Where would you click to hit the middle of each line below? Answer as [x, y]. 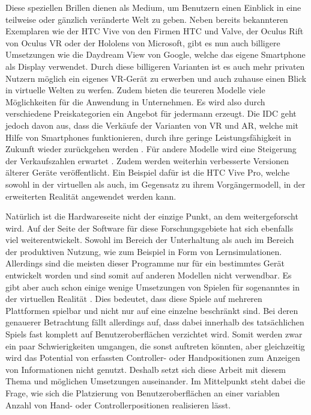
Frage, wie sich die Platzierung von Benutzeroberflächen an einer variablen [143, 393]
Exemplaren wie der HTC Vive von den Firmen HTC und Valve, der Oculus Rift [155, 31]
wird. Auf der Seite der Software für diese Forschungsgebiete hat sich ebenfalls [149, 228]
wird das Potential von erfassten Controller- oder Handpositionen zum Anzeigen [153, 358]
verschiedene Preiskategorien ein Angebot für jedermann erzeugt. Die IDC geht [151, 113]
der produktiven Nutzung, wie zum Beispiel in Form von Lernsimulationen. [144, 251]
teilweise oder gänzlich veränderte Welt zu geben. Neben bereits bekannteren [147, 19]
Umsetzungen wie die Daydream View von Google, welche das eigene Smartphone [155, 54]
